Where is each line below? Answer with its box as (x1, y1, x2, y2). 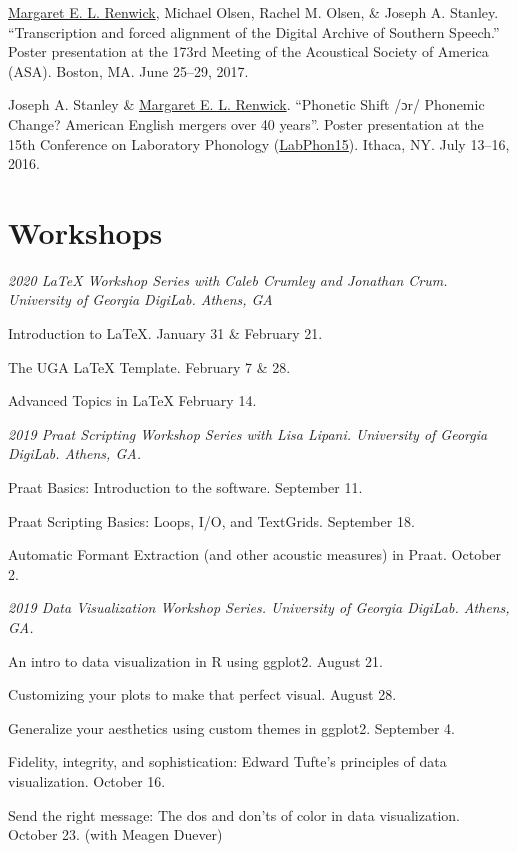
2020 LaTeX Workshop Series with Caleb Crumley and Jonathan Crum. (8, 269, 448, 290)
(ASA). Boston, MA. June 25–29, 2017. (8, 60, 249, 81)
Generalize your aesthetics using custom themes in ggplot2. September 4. (8, 717, 456, 738)
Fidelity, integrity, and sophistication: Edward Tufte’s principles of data (8, 751, 447, 772)
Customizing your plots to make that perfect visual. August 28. (8, 684, 397, 705)
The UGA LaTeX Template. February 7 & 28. (8, 356, 291, 377)
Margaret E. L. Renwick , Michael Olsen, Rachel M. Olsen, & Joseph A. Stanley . (8, 2, 499, 22)
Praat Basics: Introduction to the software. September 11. (8, 477, 363, 498)
